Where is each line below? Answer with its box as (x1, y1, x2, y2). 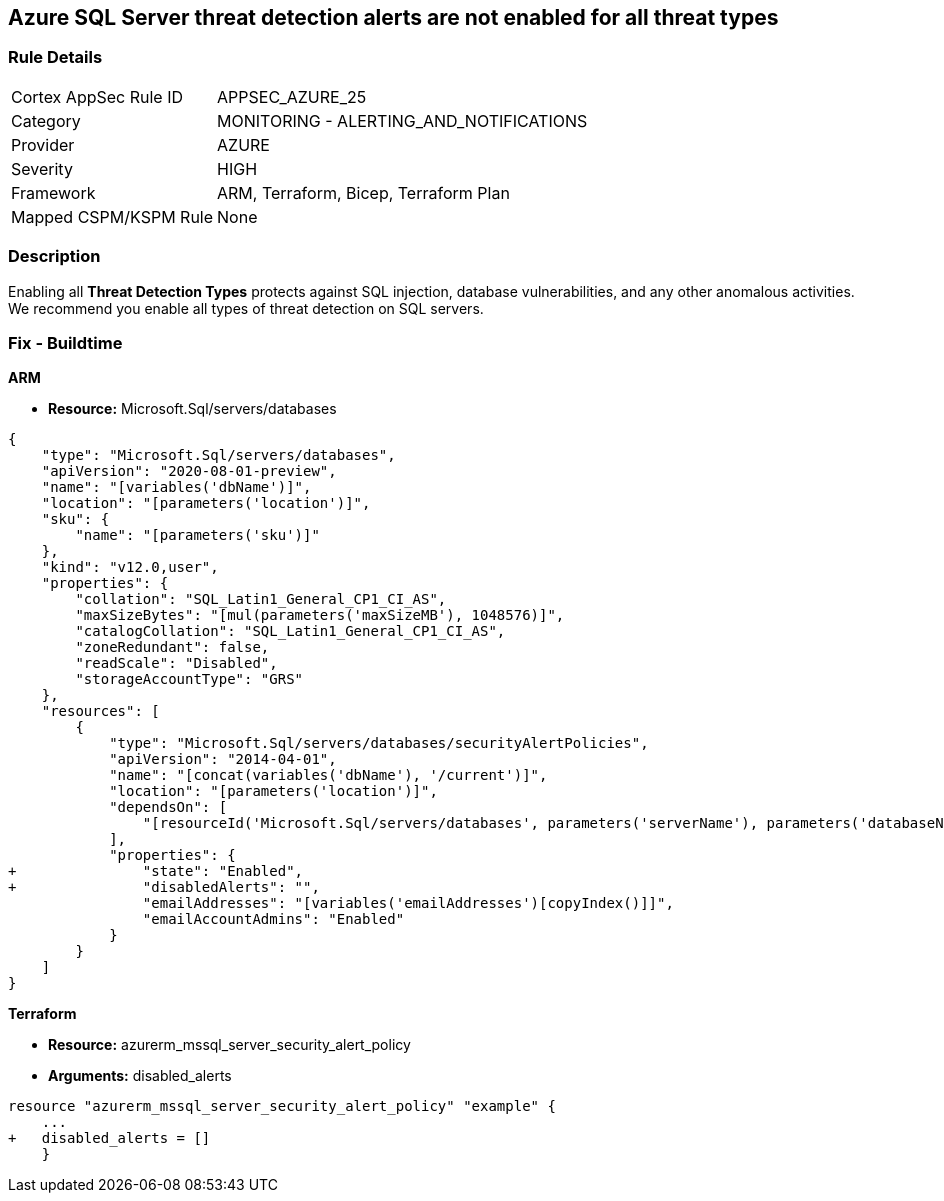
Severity (11, 158, 73, 179)
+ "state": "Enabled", (8, 863, 304, 880)
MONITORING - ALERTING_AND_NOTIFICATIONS (217, 110, 588, 131)
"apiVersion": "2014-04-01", (109, 751, 337, 768)
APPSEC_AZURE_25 (217, 86, 367, 107)
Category (11, 110, 81, 131)
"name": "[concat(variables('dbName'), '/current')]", (109, 767, 548, 784)
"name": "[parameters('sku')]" (75, 527, 320, 544)
